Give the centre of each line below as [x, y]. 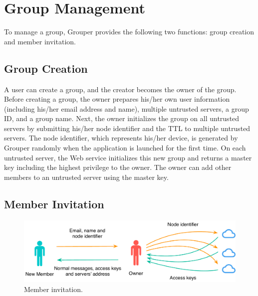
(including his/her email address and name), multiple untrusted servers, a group [127, 108]
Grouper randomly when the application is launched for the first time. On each [125, 148]
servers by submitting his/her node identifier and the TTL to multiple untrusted [127, 128]
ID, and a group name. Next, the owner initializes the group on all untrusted [122, 118]
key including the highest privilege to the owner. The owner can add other [118, 167]
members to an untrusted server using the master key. [86, 177]
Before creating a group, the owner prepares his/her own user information [117, 99]
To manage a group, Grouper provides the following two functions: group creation [129, 32]
